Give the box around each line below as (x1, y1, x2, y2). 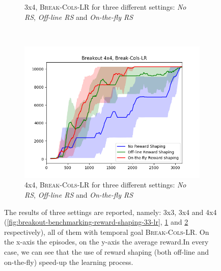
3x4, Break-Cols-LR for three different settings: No (24, 2, 186, 12)
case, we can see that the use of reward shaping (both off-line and (4, 246, 209, 257)
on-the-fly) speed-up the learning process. (4, 256, 133, 267)
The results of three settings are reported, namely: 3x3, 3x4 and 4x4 (4, 206, 217, 217)
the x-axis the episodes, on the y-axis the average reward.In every (4, 236, 209, 247)
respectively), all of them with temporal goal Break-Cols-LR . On (4, 226, 209, 237)
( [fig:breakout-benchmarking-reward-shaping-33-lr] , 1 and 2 (4, 216, 188, 227)
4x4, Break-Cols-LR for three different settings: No (24, 179, 186, 190)
